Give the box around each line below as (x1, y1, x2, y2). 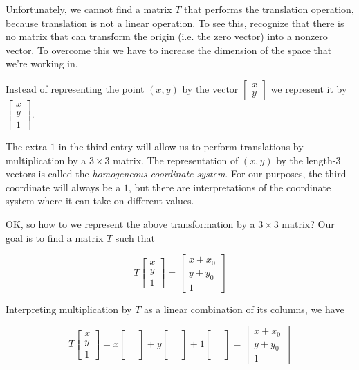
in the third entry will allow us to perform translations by (58, 139, 304, 154)
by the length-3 (276, 152, 341, 167)
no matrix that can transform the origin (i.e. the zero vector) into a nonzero (6, 29, 328, 44)
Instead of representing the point (6, 81, 145, 96)
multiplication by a (6, 152, 86, 167)
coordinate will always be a (6, 179, 121, 194)
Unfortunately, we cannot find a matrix (6, 2, 172, 16)
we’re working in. (6, 56, 78, 71)
